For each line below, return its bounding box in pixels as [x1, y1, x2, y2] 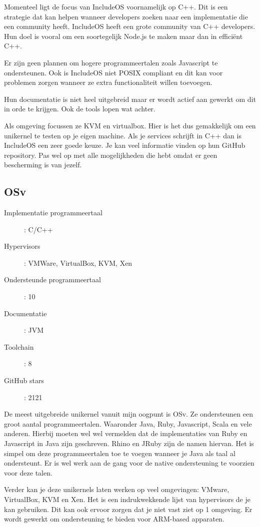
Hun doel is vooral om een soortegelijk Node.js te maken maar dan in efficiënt [4, 30, 243, 41]
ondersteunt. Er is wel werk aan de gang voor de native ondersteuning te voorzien [4, 458, 254, 468]
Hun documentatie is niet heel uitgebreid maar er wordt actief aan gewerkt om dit [4, 93, 256, 104]
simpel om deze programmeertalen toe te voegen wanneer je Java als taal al [4, 448, 235, 458]
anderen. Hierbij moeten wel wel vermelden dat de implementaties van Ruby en [4, 428, 247, 439]
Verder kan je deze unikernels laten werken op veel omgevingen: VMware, [4, 484, 229, 495]
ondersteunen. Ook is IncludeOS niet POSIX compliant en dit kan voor [4, 67, 223, 77]
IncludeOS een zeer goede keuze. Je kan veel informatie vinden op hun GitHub [4, 140, 245, 150]
